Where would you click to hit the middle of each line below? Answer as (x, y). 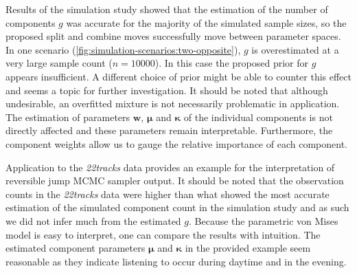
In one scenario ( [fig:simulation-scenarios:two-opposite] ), (123, 49)
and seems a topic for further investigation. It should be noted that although (167, 90)
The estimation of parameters (68, 117)
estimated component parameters (76, 248)
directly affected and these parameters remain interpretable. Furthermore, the (169, 130)
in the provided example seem (248, 248)
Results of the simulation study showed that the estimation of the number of (167, 9)
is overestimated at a (295, 49)
